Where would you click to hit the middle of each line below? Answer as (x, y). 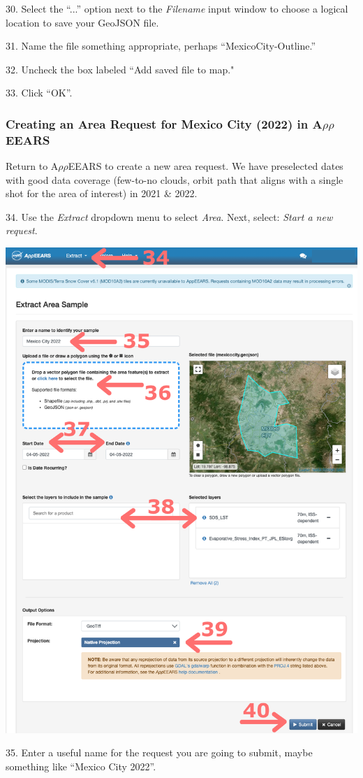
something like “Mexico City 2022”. (81, 766)
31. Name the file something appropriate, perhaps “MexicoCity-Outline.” (161, 46)
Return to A (32, 166)
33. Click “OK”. (39, 93)
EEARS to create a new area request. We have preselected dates (206, 166)
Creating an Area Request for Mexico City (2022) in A (164, 123)
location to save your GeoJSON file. (82, 22)
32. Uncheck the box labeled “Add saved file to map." (120, 69)
